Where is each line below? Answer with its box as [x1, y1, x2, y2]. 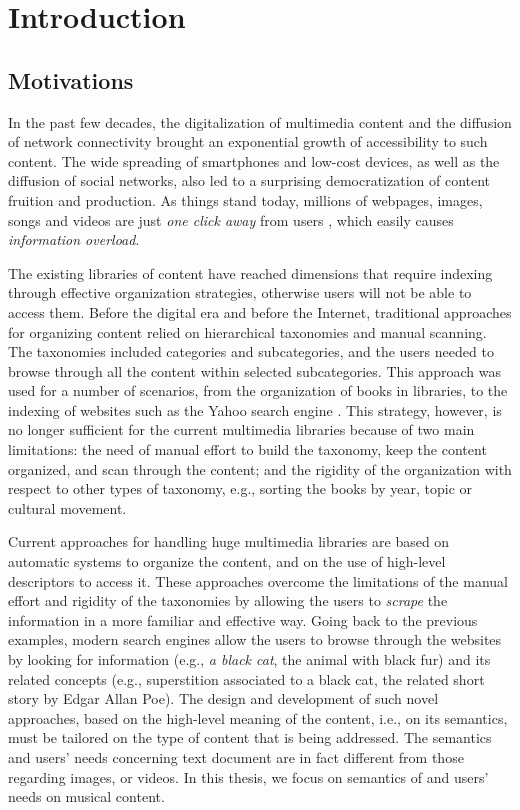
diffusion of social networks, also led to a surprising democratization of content [8, 170, 491, 191]
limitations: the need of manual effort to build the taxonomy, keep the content [8, 439, 487, 460]
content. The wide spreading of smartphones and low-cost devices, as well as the [8, 150, 500, 171]
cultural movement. [8, 497, 127, 518]
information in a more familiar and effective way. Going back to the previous [8, 609, 478, 630]
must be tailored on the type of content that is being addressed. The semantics [8, 727, 492, 748]
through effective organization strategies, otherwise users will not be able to [8, 282, 472, 303]
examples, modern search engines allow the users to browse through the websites [8, 629, 502, 650]
